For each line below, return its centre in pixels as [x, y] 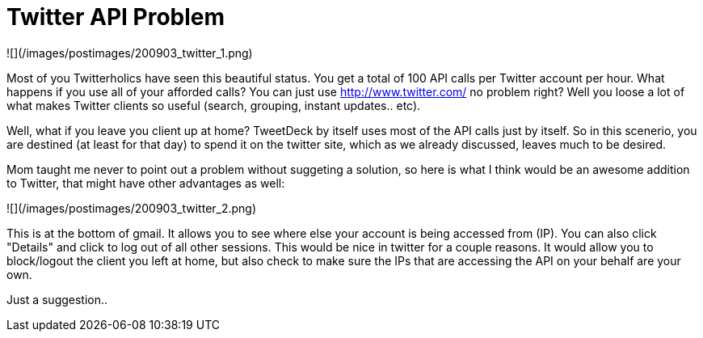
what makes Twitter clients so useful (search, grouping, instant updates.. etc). [214, 105]
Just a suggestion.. [57, 299]
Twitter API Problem [116, 17]
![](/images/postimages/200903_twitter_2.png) [132, 208]
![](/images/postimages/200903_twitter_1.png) [130, 53]
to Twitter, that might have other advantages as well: [146, 183]
